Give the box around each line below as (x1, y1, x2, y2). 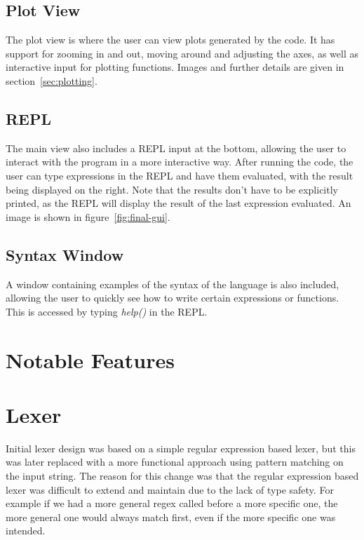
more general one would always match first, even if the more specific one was (6, 509, 336, 524)
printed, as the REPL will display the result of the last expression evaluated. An (6, 196, 351, 210)
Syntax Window (6, 243, 124, 265)
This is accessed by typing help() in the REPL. (6, 304, 208, 318)
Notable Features (6, 345, 175, 374)
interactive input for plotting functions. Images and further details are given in (6, 60, 344, 74)
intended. (6, 523, 46, 538)
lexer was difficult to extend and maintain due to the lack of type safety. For (6, 482, 334, 497)
